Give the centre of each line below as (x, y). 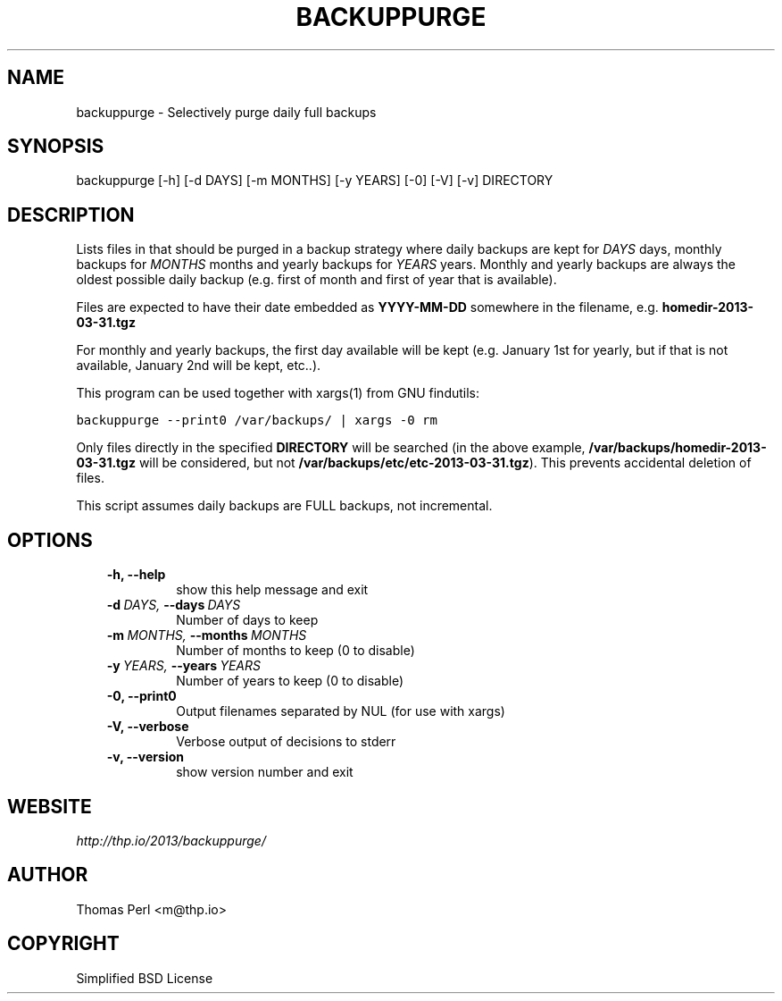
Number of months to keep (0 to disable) (295, 651)
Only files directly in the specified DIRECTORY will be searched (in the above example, (331, 448)
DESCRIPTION (71, 214)
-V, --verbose (148, 727)
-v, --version (145, 757)
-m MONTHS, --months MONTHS (207, 635)
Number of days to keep (247, 620)
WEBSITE (50, 806)
